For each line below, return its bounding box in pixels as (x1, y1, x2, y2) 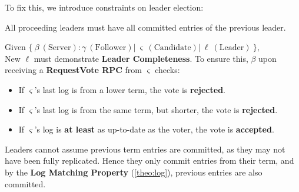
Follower (95, 44, 127, 52)
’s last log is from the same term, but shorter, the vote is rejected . (34, 103, 278, 115)
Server (48, 44, 71, 52)
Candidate (154, 44, 191, 52)
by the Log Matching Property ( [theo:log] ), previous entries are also (5, 165, 263, 178)
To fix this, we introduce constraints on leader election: (5, 1, 204, 13)
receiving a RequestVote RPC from (5, 64, 142, 76)
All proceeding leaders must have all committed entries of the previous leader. (5, 21, 286, 33)
